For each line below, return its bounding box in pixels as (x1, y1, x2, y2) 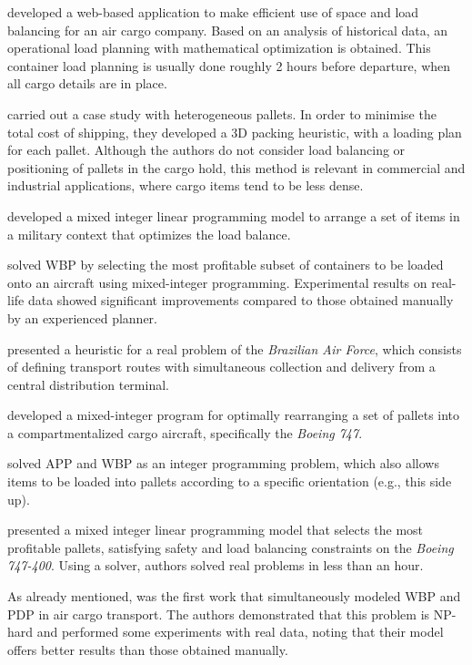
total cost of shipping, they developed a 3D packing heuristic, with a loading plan (7, 122, 462, 141)
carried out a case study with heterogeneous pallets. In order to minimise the (7, 104, 437, 123)
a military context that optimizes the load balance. (7, 224, 291, 243)
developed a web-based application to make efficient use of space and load (7, 3, 419, 21)
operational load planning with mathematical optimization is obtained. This (7, 38, 431, 57)
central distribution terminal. (7, 374, 169, 394)
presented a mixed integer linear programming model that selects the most (7, 520, 424, 539)
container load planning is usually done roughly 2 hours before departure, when (7, 56, 451, 75)
